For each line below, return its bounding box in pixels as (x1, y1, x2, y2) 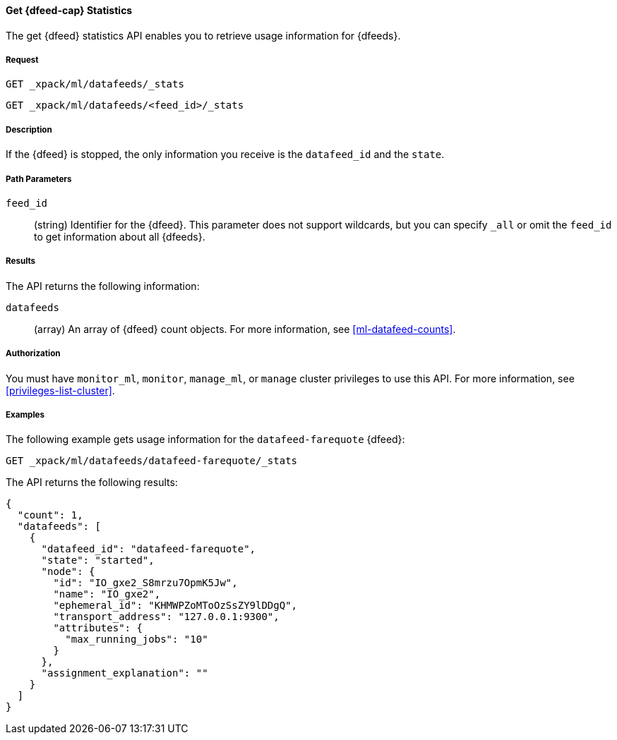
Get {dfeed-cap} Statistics (6, 4, 133, 16)
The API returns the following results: (6, 476, 178, 489)
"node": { (41, 566, 95, 578)
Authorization (6, 348, 61, 359)
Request (6, 55, 39, 65)
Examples (6, 409, 44, 420)
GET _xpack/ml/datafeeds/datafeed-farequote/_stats (6, 455, 298, 467)
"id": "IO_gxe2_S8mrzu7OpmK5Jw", (53, 577, 238, 589)
